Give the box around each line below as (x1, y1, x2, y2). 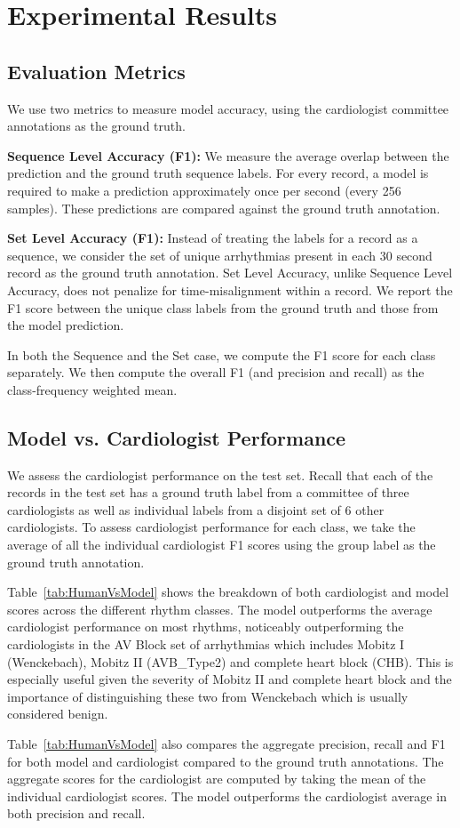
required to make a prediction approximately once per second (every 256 (7, 181, 401, 199)
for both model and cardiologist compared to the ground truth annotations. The (7, 752, 444, 770)
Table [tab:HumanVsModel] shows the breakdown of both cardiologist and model (7, 583, 449, 601)
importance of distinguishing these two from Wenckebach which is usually (7, 687, 408, 705)
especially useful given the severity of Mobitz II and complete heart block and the (7, 670, 452, 688)
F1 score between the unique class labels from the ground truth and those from (7, 298, 439, 317)
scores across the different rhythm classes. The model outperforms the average (7, 599, 432, 618)
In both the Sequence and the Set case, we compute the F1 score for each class (7, 345, 436, 364)
